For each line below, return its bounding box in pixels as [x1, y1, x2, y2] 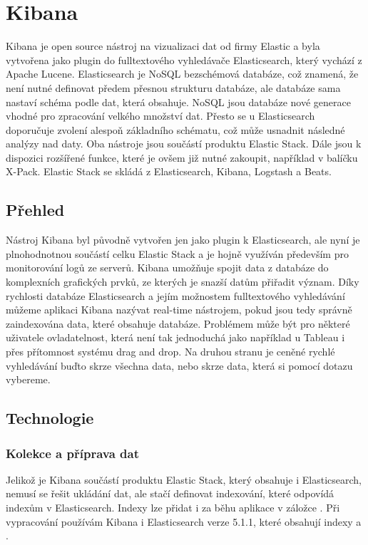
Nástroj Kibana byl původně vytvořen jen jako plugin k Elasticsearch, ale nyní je [6, 232, 360, 247]
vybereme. [6, 372, 51, 387]
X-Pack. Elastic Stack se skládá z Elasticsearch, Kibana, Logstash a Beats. [6, 164, 332, 179]
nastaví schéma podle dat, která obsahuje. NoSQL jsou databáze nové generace [6, 94, 351, 109]
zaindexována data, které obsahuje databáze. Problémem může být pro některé [6, 316, 350, 331]
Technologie [6, 407, 94, 429]
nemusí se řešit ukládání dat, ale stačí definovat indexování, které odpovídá [6, 486, 334, 501]
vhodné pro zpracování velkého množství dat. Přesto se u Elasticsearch [6, 108, 315, 123]
